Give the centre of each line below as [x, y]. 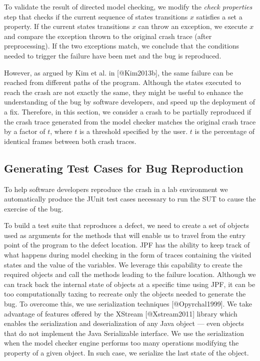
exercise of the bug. [34, 208]
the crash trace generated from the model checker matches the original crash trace [130, 121]
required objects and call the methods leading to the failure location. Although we [130, 274]
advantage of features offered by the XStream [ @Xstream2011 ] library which [121, 313]
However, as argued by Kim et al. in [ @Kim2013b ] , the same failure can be [119, 72]
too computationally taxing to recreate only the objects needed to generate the [125, 294]
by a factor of [25, 131]
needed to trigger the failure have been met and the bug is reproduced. [113, 55]
